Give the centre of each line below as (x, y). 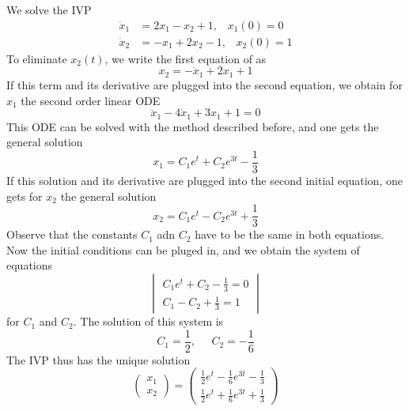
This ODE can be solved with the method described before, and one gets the (193, 126)
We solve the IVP (49, 9)
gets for (25, 196)
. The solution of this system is (148, 321)
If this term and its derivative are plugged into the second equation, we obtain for (204, 84)
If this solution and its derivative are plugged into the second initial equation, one (204, 181)
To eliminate (37, 58)
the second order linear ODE (91, 100)
